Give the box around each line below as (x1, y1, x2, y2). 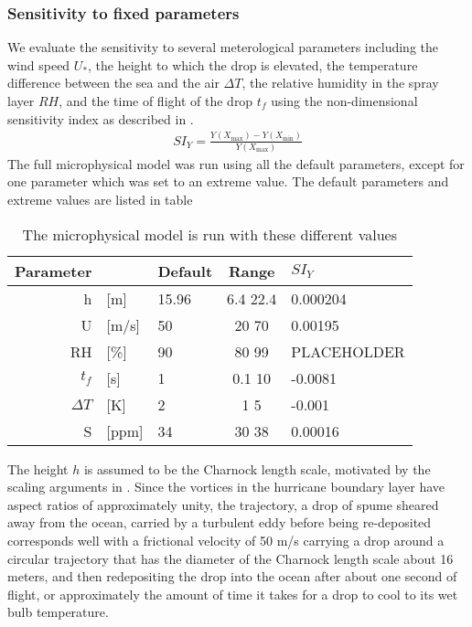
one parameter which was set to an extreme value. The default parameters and (7, 172, 449, 191)
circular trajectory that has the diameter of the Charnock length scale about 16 (7, 548, 454, 568)
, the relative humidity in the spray (241, 73, 439, 92)
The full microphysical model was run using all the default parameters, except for (7, 154, 465, 173)
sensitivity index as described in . (7, 109, 194, 128)
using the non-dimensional (271, 91, 418, 110)
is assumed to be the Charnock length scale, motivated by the (83, 459, 431, 478)
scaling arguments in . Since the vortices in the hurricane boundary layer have (7, 477, 445, 496)
